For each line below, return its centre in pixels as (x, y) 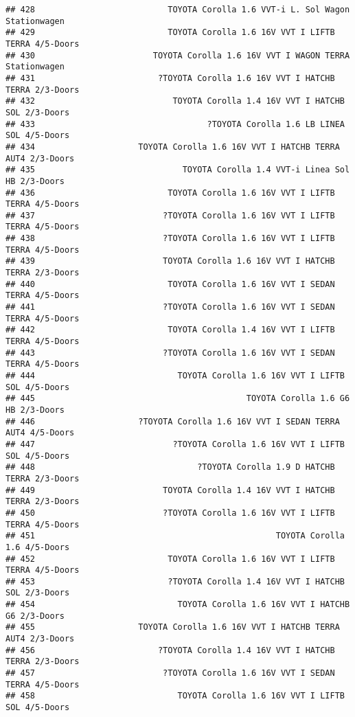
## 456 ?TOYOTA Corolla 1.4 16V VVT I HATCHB (170, 650)
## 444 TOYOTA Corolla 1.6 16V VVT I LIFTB (175, 376)
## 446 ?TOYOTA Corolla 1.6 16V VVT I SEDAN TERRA (173, 421)
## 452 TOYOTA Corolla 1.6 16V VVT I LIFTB (170, 559)
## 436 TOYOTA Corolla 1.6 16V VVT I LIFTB (170, 193)
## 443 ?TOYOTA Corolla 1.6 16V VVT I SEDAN (170, 353)
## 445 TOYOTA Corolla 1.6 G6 (178, 399)
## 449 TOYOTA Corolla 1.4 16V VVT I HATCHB (170, 490)
